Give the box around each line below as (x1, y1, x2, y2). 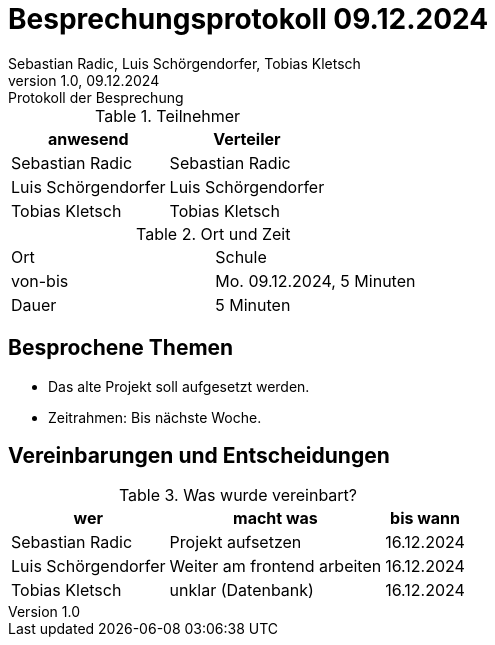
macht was (233, 508, 318, 529)
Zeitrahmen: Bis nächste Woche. (48, 408, 262, 426)
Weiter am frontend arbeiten (169, 556, 382, 577)
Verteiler (213, 128, 281, 149)
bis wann (390, 508, 461, 529)
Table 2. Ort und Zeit (136, 223, 291, 244)
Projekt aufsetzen (169, 532, 302, 553)
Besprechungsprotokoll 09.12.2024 (8, 2, 489, 36)
